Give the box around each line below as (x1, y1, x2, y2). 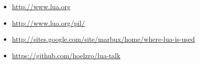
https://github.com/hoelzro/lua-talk (12, 50, 121, 60)
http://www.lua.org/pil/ (12, 17, 85, 28)
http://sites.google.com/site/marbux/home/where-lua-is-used (12, 34, 195, 44)
